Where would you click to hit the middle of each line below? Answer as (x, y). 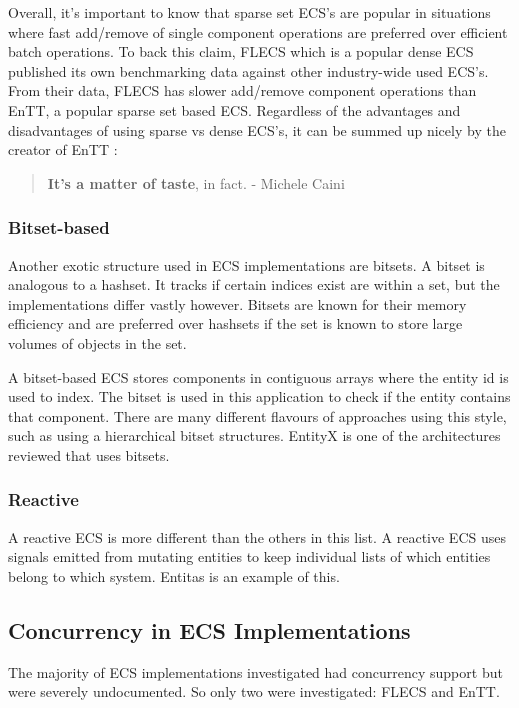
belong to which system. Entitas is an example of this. (174, 575)
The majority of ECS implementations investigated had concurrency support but (255, 671)
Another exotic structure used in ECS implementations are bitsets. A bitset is (246, 264)
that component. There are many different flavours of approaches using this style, (257, 415)
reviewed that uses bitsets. (89, 454)
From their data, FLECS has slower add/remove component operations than (242, 90)
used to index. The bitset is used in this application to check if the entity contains (259, 396)
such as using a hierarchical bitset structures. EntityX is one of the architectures (254, 435)
